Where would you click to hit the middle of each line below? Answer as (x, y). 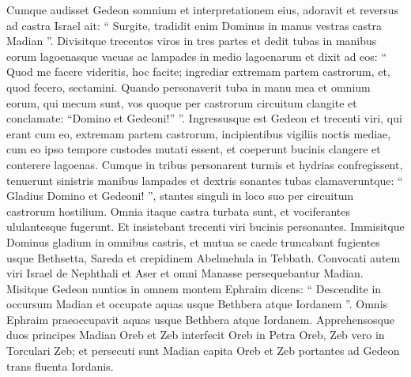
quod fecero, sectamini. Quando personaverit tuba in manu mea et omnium (189, 87)
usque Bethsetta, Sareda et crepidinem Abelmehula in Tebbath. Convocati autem (204, 257)
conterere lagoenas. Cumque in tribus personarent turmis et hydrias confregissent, (205, 164)
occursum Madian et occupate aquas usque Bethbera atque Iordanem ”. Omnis (197, 304)
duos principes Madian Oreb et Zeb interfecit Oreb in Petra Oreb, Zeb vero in (196, 335)
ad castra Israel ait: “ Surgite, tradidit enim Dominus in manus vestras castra (194, 25)
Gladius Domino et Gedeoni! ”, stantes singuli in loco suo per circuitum (180, 196)
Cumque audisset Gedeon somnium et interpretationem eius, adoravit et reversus (203, 9)
